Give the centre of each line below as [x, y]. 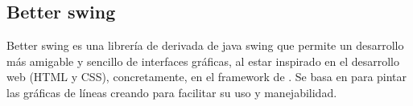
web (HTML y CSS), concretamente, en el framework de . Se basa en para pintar [207, 77]
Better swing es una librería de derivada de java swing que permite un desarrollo [205, 45]
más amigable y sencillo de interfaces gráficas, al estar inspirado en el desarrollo [203, 61]
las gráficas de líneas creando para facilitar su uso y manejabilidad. [172, 92]
